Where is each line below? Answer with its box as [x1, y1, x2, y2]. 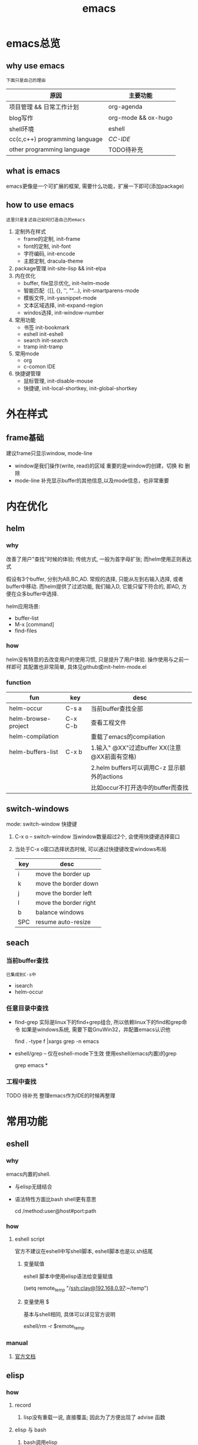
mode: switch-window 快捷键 [6, 820, 77, 828]
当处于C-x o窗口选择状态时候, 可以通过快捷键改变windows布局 [14, 845, 167, 852]
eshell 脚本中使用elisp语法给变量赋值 [23, 1273, 113, 1280]
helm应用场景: [6, 603, 41, 610]
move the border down [35, 879, 99, 887]
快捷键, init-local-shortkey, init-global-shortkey [23, 384, 137, 391]
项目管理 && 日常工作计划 [9, 103, 80, 111]
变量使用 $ [23, 1298, 49, 1306]
